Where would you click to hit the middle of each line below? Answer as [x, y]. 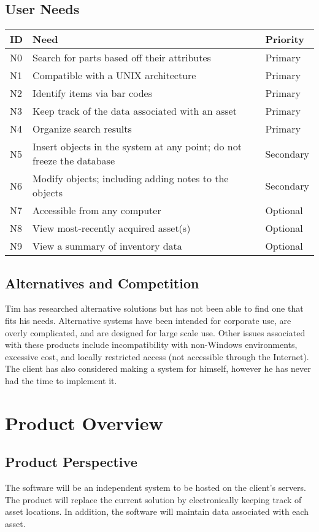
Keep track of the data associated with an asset [135, 111]
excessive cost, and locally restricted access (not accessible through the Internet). [157, 356]
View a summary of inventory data [107, 246]
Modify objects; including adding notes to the [131, 179]
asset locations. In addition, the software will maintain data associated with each [157, 511]
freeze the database [74, 161]
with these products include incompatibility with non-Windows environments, [151, 345]
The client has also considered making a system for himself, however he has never [158, 368]
